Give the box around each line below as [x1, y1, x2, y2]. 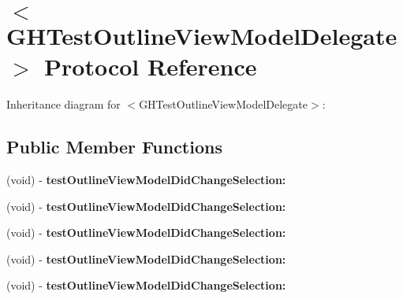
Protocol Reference [44, 50, 257, 83]
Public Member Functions [6, 135, 222, 159]
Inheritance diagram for [6, 96, 121, 113]
